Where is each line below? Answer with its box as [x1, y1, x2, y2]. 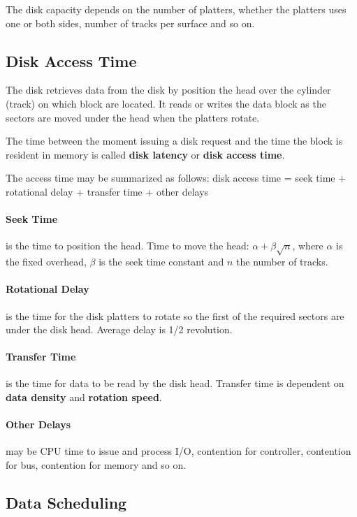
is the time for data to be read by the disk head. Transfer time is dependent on [6, 376, 344, 391]
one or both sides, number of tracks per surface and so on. [6, 15, 255, 30]
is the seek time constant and [99, 254, 224, 269]
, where [292, 238, 323, 253]
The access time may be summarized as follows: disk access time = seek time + [6, 170, 347, 185]
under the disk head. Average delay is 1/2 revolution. [6, 322, 233, 337]
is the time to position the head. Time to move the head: [6, 238, 249, 253]
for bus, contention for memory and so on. [6, 458, 187, 472]
